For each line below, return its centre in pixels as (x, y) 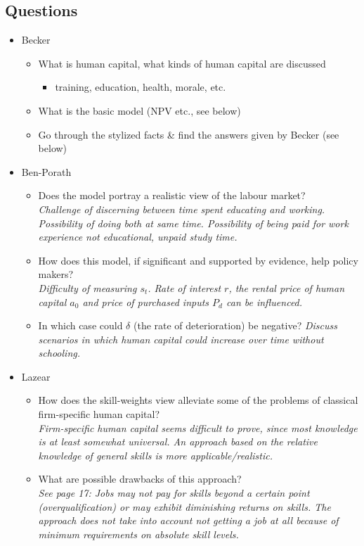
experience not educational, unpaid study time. (138, 237)
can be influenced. (264, 301)
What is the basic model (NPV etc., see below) (139, 110)
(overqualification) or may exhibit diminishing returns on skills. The (184, 506)
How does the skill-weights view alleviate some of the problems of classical (198, 400)
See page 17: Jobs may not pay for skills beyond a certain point (174, 493)
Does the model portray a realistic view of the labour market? (172, 195)
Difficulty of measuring (87, 287)
